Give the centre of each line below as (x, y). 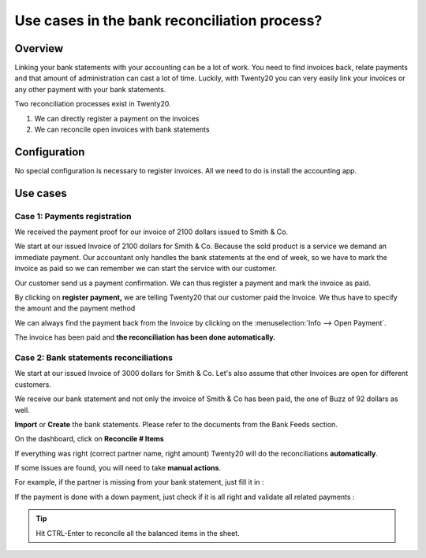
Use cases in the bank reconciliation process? (168, 20)
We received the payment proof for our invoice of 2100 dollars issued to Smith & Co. (151, 232)
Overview (39, 48)
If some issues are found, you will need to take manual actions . (118, 468)
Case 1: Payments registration (73, 216)
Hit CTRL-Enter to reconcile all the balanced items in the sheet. (138, 533)
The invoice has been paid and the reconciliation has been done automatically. (145, 337)
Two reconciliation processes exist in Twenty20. (93, 104)
